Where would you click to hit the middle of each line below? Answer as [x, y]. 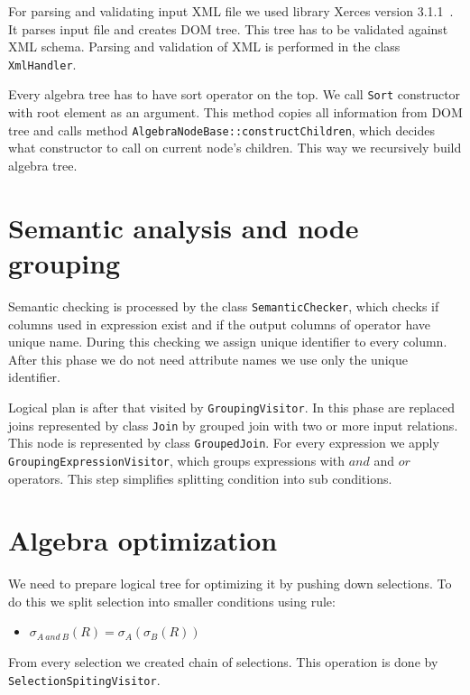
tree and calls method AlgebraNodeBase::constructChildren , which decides [222, 130]
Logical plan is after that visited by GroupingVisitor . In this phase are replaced [231, 407]
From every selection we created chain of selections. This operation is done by [223, 662]
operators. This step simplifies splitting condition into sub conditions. [200, 478]
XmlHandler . [42, 64]
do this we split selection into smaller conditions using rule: [172, 601]
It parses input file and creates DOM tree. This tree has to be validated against [228, 28]
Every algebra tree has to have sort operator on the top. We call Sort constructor [235, 94]
